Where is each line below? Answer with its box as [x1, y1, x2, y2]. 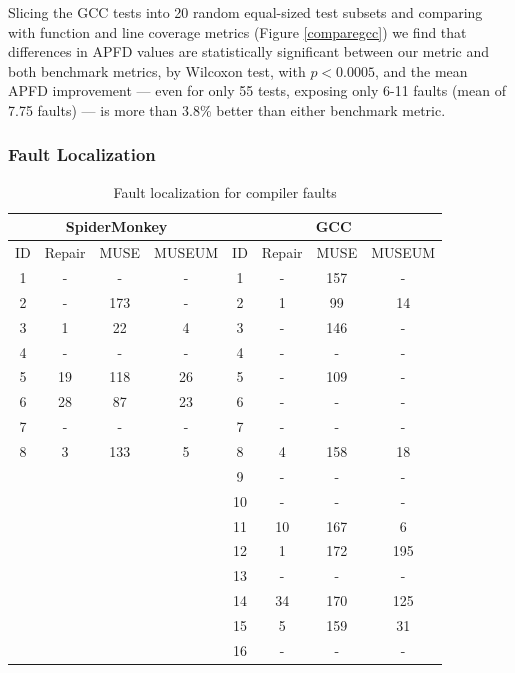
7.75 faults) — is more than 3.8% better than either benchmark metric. [8, 99, 446, 120]
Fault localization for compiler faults [113, 181, 337, 202]
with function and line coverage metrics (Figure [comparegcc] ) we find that [8, 21, 467, 42]
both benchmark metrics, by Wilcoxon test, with [8, 60, 306, 81]
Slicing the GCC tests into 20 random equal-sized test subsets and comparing [8, 2, 483, 22]
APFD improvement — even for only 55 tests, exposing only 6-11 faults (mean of [8, 80, 506, 101]
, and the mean [375, 60, 468, 81]
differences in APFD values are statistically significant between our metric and [8, 41, 489, 62]
